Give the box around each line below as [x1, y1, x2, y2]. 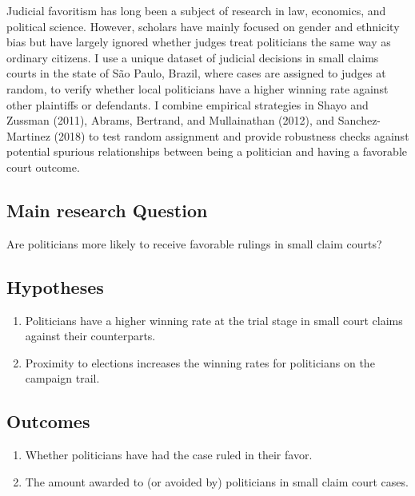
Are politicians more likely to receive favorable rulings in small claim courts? [6, 235, 382, 252]
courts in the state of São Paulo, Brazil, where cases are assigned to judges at [6, 65, 386, 81]
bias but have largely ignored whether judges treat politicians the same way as [6, 34, 391, 50]
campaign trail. [25, 370, 100, 387]
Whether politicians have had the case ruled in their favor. [25, 446, 313, 463]
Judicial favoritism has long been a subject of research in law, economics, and [6, 2, 386, 18]
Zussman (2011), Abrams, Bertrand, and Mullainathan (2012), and [6, 112, 335, 129]
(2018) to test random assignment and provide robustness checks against [54, 127, 409, 144]
